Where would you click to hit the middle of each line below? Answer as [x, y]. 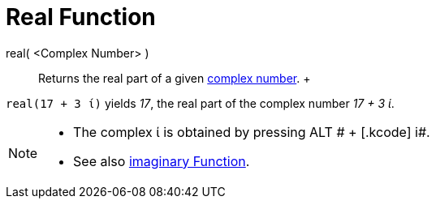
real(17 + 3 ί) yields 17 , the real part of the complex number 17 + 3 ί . [200, 103]
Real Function [81, 17]
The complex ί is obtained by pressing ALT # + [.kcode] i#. [252, 132]
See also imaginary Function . [162, 161]
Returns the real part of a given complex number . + [175, 78]
